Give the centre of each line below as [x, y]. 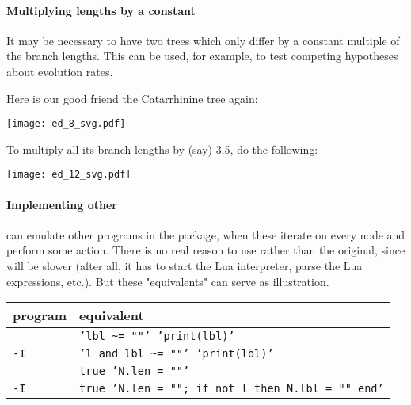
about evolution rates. [60, 71]
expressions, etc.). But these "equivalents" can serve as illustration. [168, 281]
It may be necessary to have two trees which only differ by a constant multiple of [203, 40]
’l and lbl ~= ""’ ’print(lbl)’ [177, 354]
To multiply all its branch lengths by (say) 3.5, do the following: [162, 149]
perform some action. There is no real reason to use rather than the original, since [206, 250]
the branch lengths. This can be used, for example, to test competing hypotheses [202, 56]
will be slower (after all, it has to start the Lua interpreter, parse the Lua [185, 266]
